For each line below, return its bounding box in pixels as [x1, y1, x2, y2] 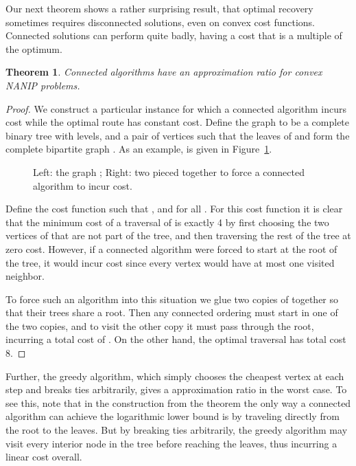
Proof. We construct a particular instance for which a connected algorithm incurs [5, 101, 347, 115]
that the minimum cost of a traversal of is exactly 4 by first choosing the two [5, 214, 329, 229]
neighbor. [5, 269, 45, 283]
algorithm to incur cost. [33, 178, 132, 192]
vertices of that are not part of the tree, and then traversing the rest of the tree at [5, 228, 351, 243]
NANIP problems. [5, 78, 80, 92]
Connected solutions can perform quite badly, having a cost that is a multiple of [5, 28, 342, 43]
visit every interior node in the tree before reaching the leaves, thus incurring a [5, 436, 337, 450]
